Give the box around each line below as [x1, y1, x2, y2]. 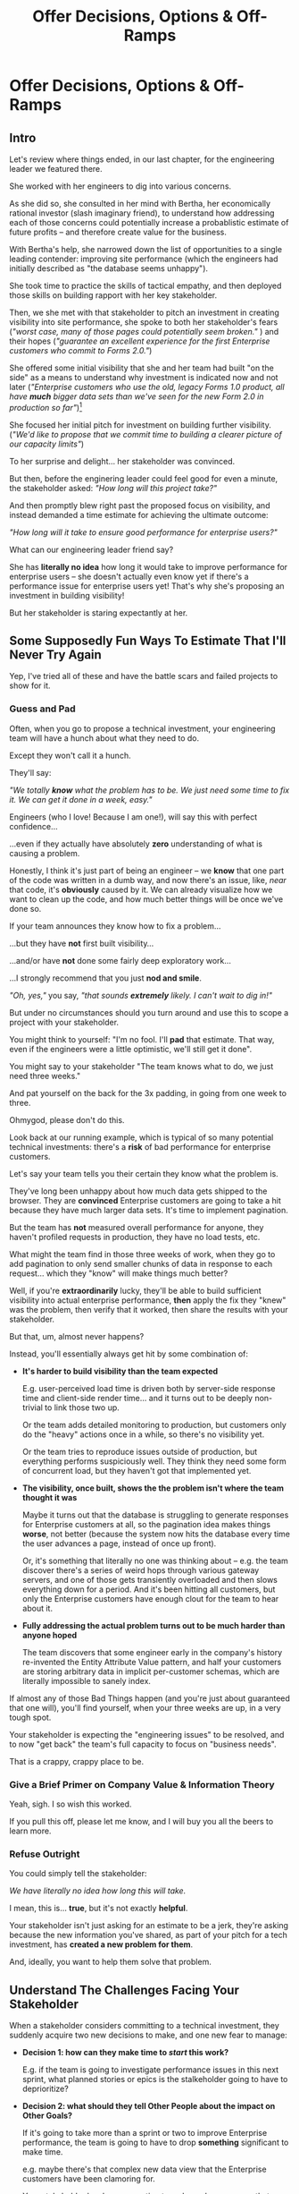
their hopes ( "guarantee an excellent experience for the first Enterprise [9, 336, 270, 346]
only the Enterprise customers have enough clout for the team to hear [21, 1593, 279, 1603]
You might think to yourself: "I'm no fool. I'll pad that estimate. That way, [9, 1033, 275, 1044]
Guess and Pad [9, 702, 76, 715]
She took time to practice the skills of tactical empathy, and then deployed [9, 280, 282, 291]
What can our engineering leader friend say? [9, 544, 174, 555]
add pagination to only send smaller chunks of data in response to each [9, 1258, 273, 1269]
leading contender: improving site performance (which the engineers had [9, 253, 278, 264]
